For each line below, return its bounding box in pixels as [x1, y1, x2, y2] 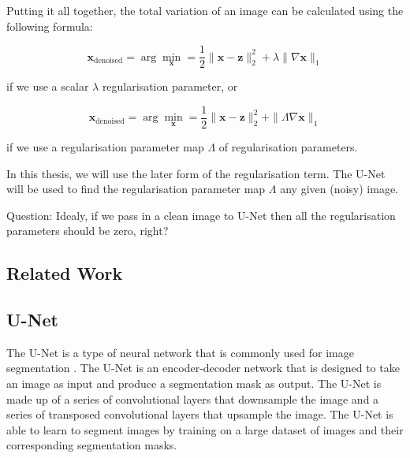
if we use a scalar [6, 78, 89, 95]
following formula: [6, 17, 93, 34]
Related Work [6, 261, 123, 285]
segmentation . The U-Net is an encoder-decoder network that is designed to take [6, 359, 400, 376]
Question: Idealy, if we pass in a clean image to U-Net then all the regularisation [6, 207, 396, 223]
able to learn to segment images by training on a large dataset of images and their [6, 421, 404, 438]
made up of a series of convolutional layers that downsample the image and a [6, 390, 379, 407]
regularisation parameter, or [102, 78, 238, 95]
